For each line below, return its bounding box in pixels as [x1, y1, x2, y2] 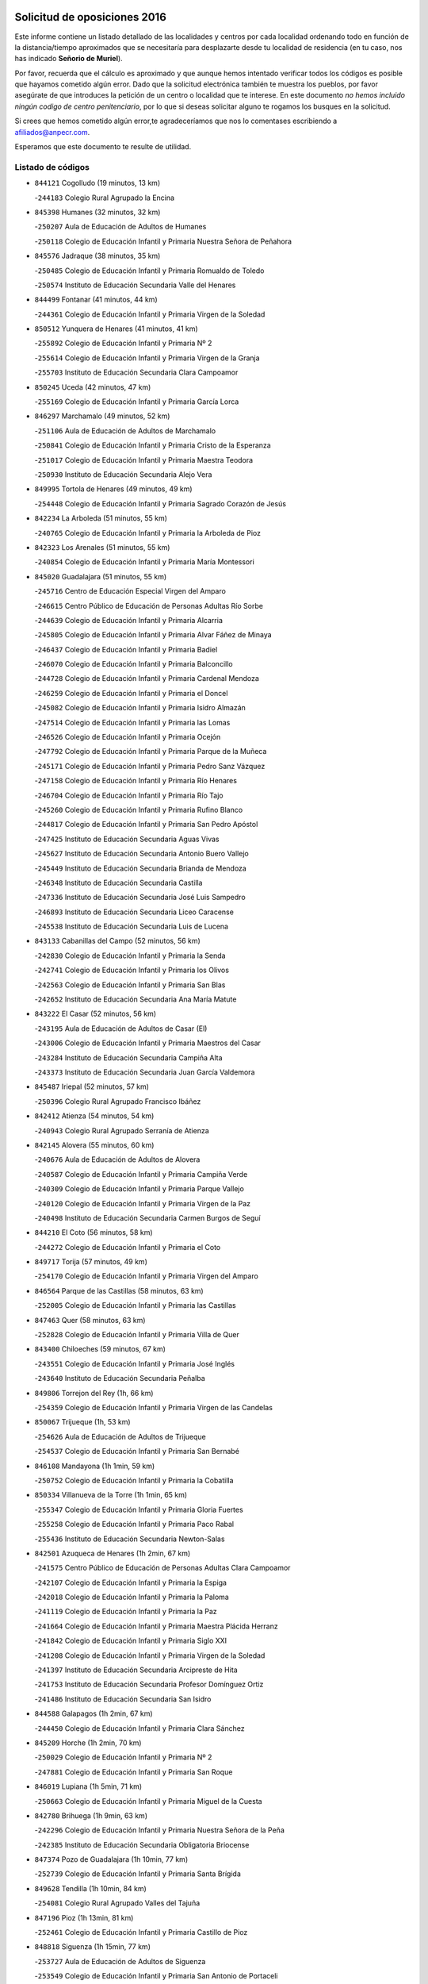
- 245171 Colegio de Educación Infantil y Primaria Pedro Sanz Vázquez [34, 761, 266, 771]
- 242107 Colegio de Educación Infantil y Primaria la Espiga [34, 1578, 227, 1587]
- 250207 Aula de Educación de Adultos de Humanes [34, 222, 207, 232]
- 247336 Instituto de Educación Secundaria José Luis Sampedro [34, 893, 246, 902]
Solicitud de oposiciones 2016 [14, 10, 166, 24]
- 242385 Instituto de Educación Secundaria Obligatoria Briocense [34, 1840, 250, 1849]
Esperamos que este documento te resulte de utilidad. [14, 142, 192, 152]
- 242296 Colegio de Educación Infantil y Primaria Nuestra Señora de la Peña [34, 1825, 285, 1835]
